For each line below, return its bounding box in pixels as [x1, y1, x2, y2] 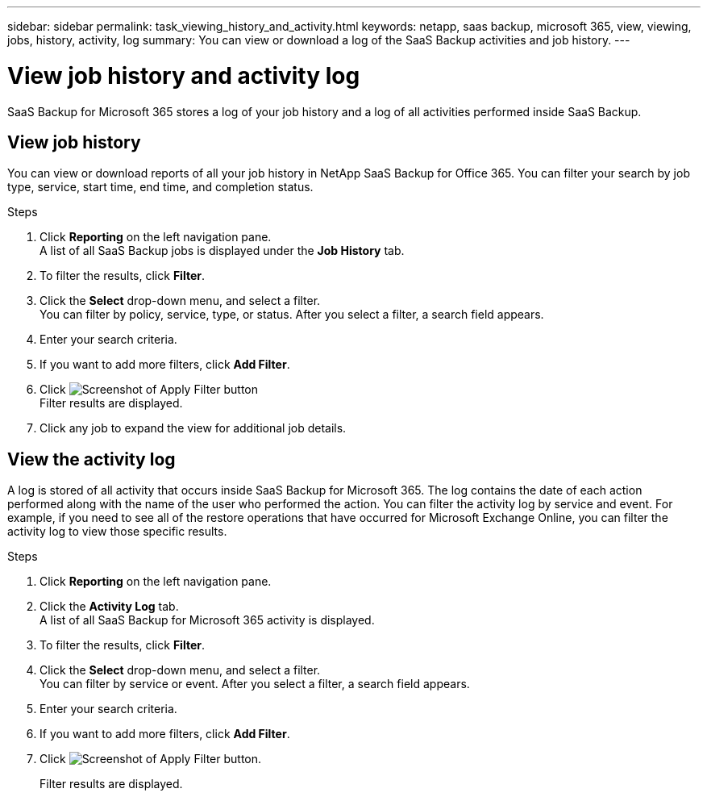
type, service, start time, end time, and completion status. [7, 180, 314, 194]
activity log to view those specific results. [7, 524, 227, 539]
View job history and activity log [7, 61, 360, 90]
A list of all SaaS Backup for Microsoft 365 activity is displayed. [40, 613, 375, 628]
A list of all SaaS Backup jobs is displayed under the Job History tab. [40, 244, 405, 258]
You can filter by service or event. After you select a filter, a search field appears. [40, 677, 470, 691]
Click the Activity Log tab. [40, 599, 179, 614]
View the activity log [7, 449, 176, 469]
